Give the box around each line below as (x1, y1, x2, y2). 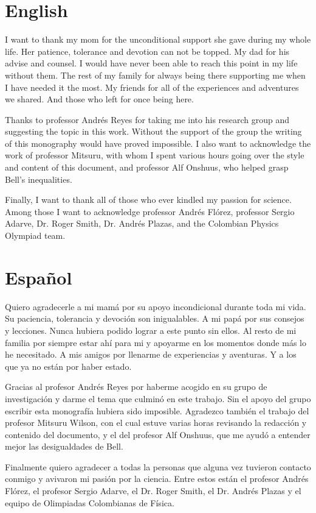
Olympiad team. (5, 229, 66, 242)
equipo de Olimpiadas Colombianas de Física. (5, 496, 174, 509)
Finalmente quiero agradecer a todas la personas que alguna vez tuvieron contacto (5, 460, 311, 473)
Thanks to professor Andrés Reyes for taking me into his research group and (5, 113, 290, 126)
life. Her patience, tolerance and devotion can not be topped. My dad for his (5, 44, 290, 57)
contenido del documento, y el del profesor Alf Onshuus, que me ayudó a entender (5, 428, 311, 440)
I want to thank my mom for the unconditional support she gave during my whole (5, 33, 311, 46)
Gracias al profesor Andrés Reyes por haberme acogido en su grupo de (5, 380, 267, 393)
